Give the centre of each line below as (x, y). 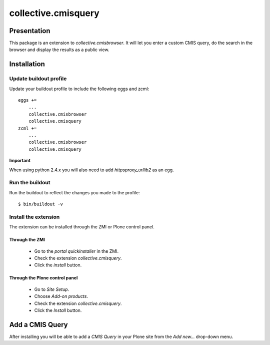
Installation (27, 64)
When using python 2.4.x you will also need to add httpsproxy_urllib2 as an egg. (92, 170)
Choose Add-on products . (61, 296)
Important (20, 161)
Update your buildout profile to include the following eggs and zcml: (79, 89)
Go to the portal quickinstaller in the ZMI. (76, 251)
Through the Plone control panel (43, 278)
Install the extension (34, 217)
